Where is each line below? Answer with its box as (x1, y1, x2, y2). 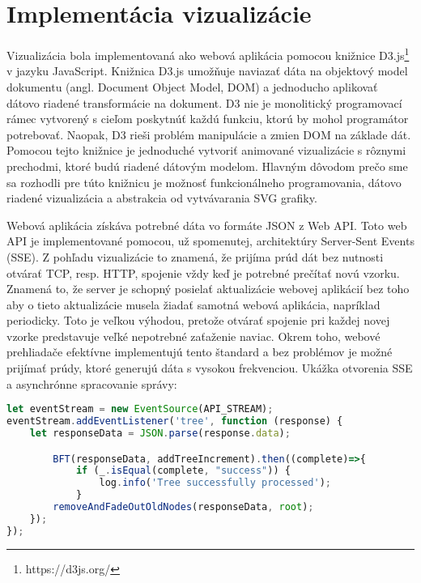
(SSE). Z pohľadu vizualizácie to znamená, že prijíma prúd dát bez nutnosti (6, 248, 384, 265)
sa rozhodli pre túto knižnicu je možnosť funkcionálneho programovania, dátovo (6, 173, 402, 190)
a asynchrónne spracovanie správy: (6, 375, 177, 392)
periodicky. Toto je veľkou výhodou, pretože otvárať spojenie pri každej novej (6, 312, 390, 329)
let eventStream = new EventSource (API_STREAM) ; (6, 403, 274, 415)
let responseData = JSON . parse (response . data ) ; (29, 428, 291, 439)
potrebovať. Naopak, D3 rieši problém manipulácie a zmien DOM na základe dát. (6, 126, 411, 143)
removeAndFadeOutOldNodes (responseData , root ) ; (53, 501, 314, 513)
